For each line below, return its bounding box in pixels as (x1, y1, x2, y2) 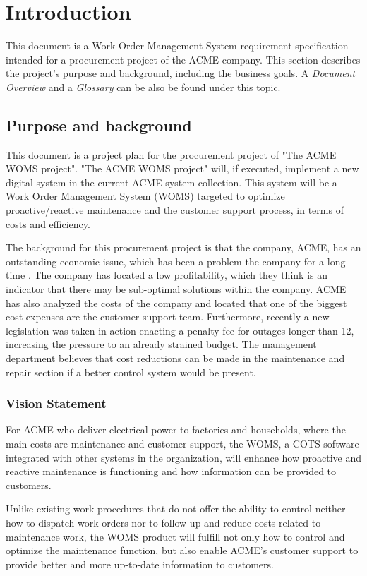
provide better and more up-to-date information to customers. (6, 556, 274, 571)
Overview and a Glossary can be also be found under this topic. (6, 79, 281, 94)
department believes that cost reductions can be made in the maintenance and (6, 351, 345, 366)
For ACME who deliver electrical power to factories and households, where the (6, 422, 346, 437)
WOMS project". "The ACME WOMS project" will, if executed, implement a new (6, 161, 359, 176)
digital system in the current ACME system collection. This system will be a (6, 174, 337, 189)
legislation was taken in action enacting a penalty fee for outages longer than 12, (6, 323, 354, 337)
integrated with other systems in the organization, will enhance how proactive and (6, 450, 361, 464)
